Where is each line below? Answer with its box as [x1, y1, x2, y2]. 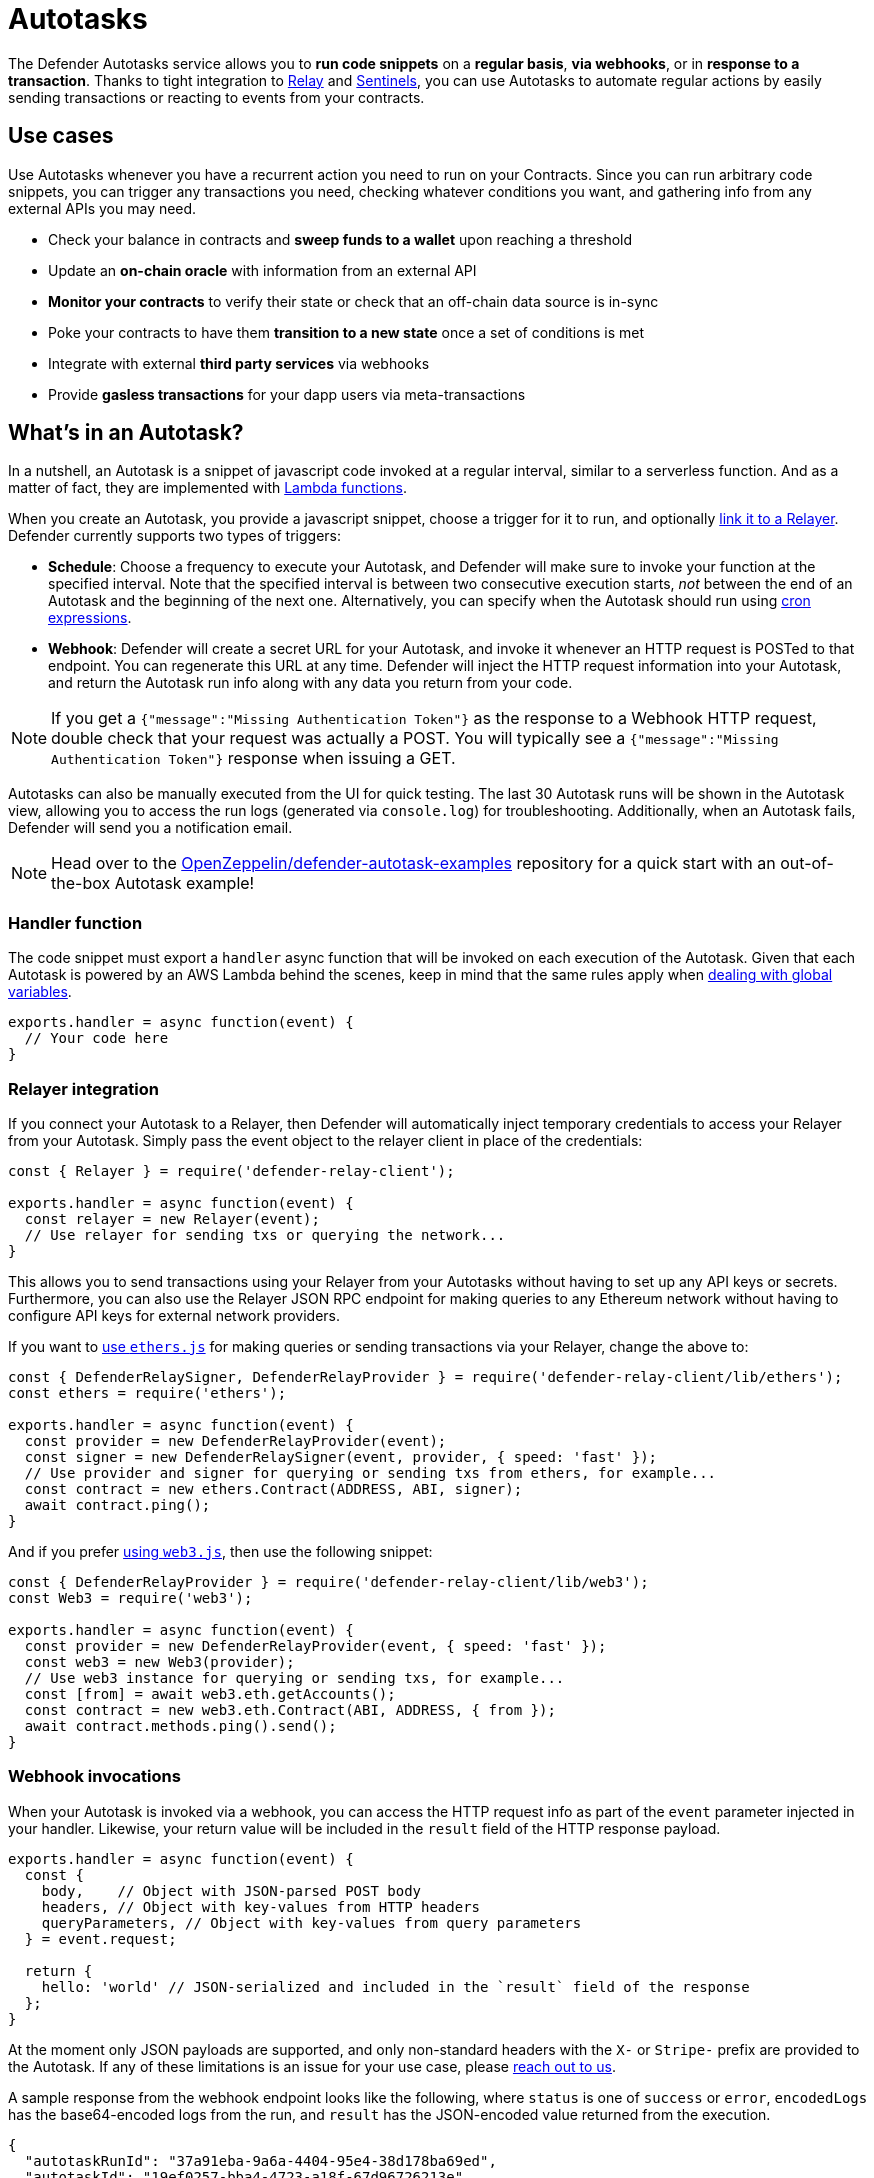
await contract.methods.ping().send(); [24, 1717, 337, 1734]
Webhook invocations [8, 1766, 181, 1787]
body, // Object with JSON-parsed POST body [41, 1882, 422, 1899]
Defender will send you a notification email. [8, 819, 293, 837]
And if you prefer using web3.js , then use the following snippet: [8, 1542, 433, 1560]
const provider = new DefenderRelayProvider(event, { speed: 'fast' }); [24, 1637, 607, 1654]
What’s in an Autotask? [8, 420, 244, 446]
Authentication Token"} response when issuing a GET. [51, 748, 456, 769]
